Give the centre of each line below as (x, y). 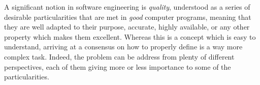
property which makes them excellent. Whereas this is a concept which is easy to (130, 36)
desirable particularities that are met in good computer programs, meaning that (128, 17)
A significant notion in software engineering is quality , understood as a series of (127, 7)
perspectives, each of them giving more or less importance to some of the (118, 66)
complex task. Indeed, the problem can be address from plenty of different (119, 56)
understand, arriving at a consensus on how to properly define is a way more (123, 47)
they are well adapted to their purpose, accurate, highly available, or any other (127, 27)
